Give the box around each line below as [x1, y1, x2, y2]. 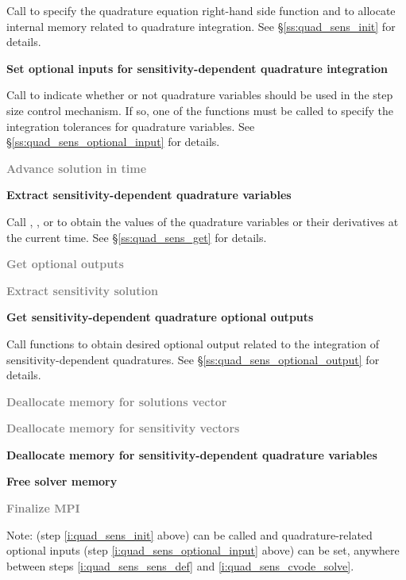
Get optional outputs [6, 255, 124, 272]
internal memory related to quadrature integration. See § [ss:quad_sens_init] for [6, 17, 396, 34]
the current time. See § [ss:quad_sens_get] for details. [6, 229, 267, 245]
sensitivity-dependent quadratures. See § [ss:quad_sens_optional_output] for [6, 351, 380, 367]
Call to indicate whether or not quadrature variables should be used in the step [6, 86, 393, 103]
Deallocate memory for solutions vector [6, 393, 227, 409]
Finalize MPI [6, 500, 80, 517]
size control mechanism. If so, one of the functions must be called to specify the [6, 102, 393, 118]
